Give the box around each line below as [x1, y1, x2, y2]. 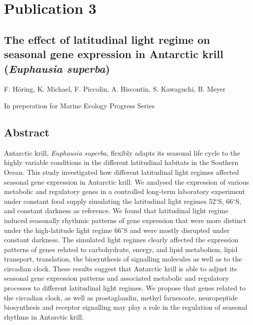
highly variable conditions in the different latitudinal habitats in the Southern [4, 157, 239, 167]
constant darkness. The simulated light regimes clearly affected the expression [4, 234, 239, 245]
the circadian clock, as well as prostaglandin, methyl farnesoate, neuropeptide [4, 292, 238, 302]
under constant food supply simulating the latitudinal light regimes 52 [4, 195, 216, 206]
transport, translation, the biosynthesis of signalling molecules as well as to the [4, 254, 242, 264]
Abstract [4, 124, 50, 139]
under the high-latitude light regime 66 [4, 225, 122, 235]
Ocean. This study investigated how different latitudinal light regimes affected [4, 166, 239, 177]
